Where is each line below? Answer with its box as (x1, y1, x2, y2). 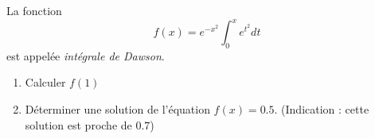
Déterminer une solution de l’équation (25, 101, 210, 118)
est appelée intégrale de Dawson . (6, 47, 165, 64)
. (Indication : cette (274, 101, 369, 118)
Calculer (25, 74, 66, 91)
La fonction (6, 2, 62, 18)
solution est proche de (25, 116, 132, 133)
